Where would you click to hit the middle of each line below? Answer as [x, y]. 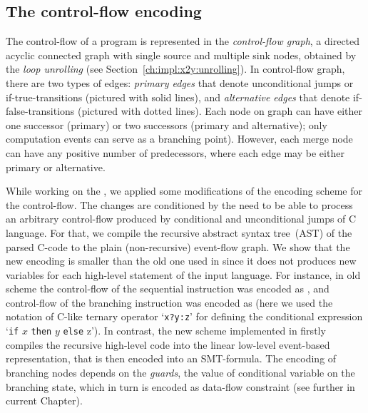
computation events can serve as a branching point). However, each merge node [179, 139]
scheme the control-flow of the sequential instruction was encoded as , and [168, 289]
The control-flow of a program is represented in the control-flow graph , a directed [183, 41]
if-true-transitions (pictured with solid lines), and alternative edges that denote [178, 97]
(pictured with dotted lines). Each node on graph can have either [220, 111]
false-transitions [40, 111]
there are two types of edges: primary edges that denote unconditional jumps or [180, 82]
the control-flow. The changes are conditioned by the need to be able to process [179, 204]
